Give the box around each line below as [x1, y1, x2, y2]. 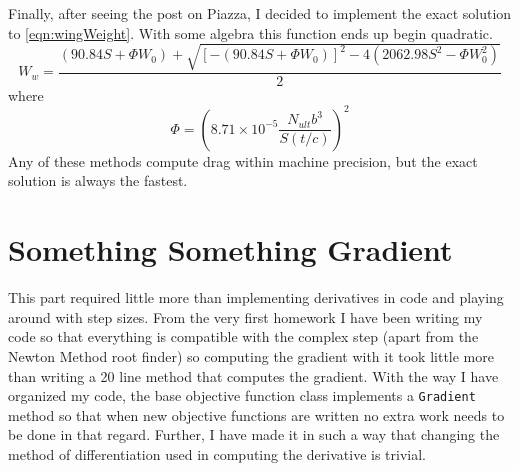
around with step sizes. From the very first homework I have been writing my [8, 306, 483, 327]
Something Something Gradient [8, 229, 453, 270]
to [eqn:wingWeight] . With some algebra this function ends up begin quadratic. [8, 22, 493, 43]
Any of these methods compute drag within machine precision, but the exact [8, 150, 478, 171]
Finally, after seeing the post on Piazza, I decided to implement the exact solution [8, 3, 512, 23]
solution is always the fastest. [8, 170, 188, 191]
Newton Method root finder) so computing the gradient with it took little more [8, 345, 494, 366]
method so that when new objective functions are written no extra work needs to [8, 404, 505, 425]
